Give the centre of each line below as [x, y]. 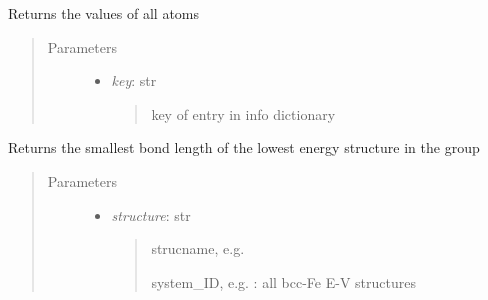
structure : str [151, 214]
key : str [134, 80]
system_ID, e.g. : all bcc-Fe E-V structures [283, 281]
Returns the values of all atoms [104, 13]
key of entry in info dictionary [243, 113]
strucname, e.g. [198, 248]
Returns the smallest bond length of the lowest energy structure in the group [244, 147]
